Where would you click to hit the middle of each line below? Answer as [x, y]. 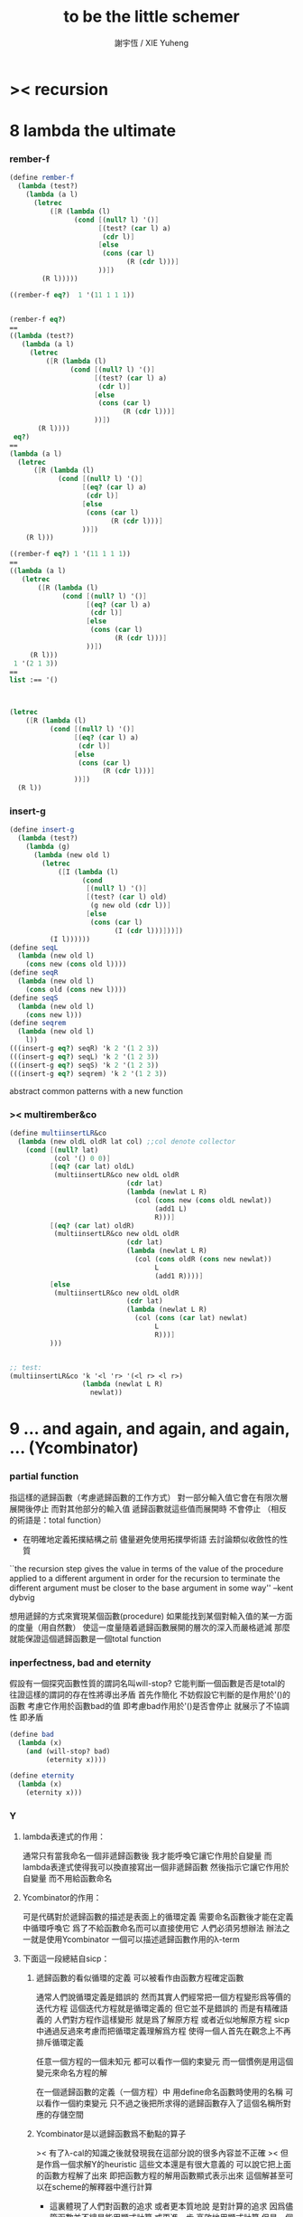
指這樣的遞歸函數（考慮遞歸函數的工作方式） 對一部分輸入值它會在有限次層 [149, 1497]
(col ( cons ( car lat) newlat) [191, 1318]
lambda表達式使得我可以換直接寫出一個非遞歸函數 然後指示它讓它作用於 [156, 1867]
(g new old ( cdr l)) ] [130, 906]
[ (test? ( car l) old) [127, 897]
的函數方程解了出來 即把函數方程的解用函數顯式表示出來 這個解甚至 [161, 2175]
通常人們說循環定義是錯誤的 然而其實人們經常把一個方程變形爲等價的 [163, 1997]
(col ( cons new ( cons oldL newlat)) [203, 1200]
